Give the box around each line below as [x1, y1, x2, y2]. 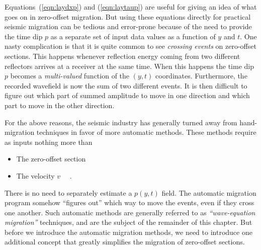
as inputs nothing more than [5, 136, 93, 147]
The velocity [16, 170, 55, 181]
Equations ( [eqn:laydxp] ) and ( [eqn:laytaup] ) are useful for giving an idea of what [5, 2, 257, 12]
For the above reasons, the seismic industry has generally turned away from [5, 117, 237, 127]
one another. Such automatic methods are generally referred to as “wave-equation [5, 207, 255, 217]
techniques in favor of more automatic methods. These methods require [36, 127, 256, 137]
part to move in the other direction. [5, 100, 115, 110]
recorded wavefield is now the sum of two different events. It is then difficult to [5, 80, 247, 91]
